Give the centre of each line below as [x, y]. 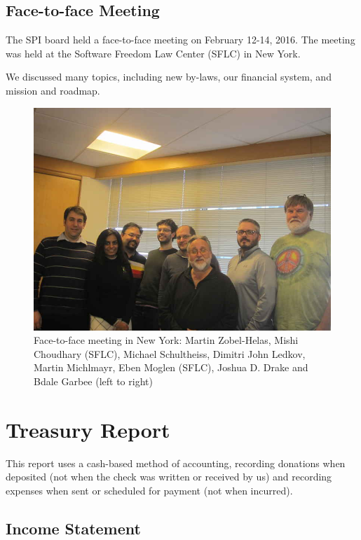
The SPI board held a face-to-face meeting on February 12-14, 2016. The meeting [180, 40]
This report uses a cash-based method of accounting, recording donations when [176, 463]
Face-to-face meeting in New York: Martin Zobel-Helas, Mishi [166, 340]
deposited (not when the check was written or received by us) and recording [169, 477]
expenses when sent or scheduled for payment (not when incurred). [149, 490]
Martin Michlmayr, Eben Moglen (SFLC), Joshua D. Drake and [171, 367]
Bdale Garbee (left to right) [93, 381]
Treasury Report [88, 429]
